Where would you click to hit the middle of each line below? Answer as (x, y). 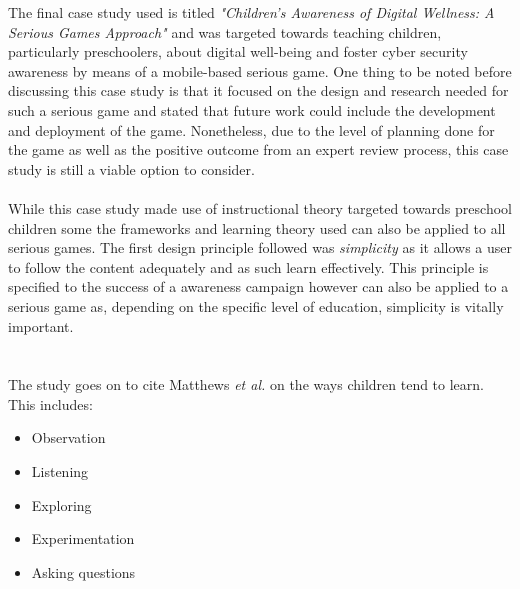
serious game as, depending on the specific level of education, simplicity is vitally (256, 305)
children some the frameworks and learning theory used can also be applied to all (257, 227)
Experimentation (83, 538)
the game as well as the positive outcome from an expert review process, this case (258, 149)
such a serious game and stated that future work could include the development (252, 109)
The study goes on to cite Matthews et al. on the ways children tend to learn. (246, 384)
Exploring (61, 504)
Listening (60, 471)
